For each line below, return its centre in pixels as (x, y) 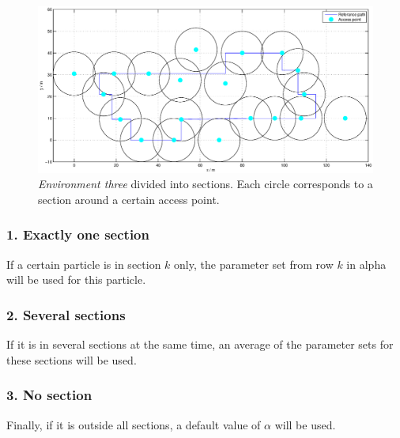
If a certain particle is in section (84, 264)
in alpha (366, 264)
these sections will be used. (72, 359)
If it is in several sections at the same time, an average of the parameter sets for (200, 344)
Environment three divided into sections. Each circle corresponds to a (206, 184)
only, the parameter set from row (254, 264)
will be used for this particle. (76, 279)
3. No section (49, 395)
